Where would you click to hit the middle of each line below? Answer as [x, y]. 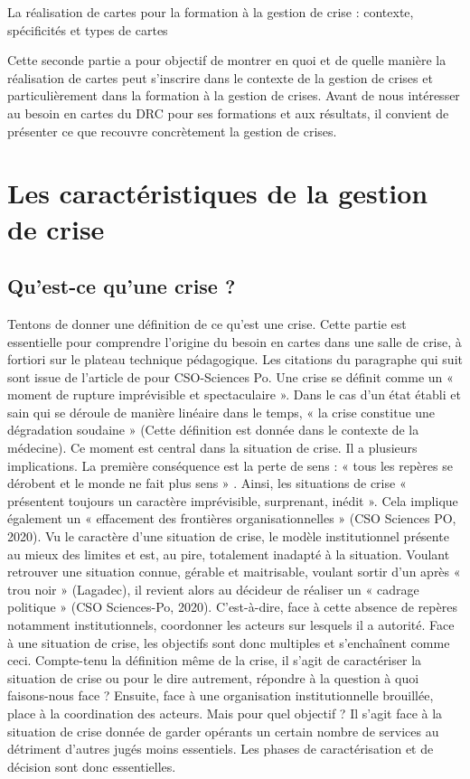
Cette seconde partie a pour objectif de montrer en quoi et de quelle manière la [227, 60]
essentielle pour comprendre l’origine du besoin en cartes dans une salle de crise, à [235, 341]
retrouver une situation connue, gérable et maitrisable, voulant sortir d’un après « [234, 572]
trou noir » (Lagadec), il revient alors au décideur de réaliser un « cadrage [213, 589]
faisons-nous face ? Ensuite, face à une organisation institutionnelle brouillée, [221, 695]
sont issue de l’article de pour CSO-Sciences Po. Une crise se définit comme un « [230, 376]
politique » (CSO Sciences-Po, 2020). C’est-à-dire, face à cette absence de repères [232, 607]
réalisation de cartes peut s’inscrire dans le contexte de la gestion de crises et [220, 77]
